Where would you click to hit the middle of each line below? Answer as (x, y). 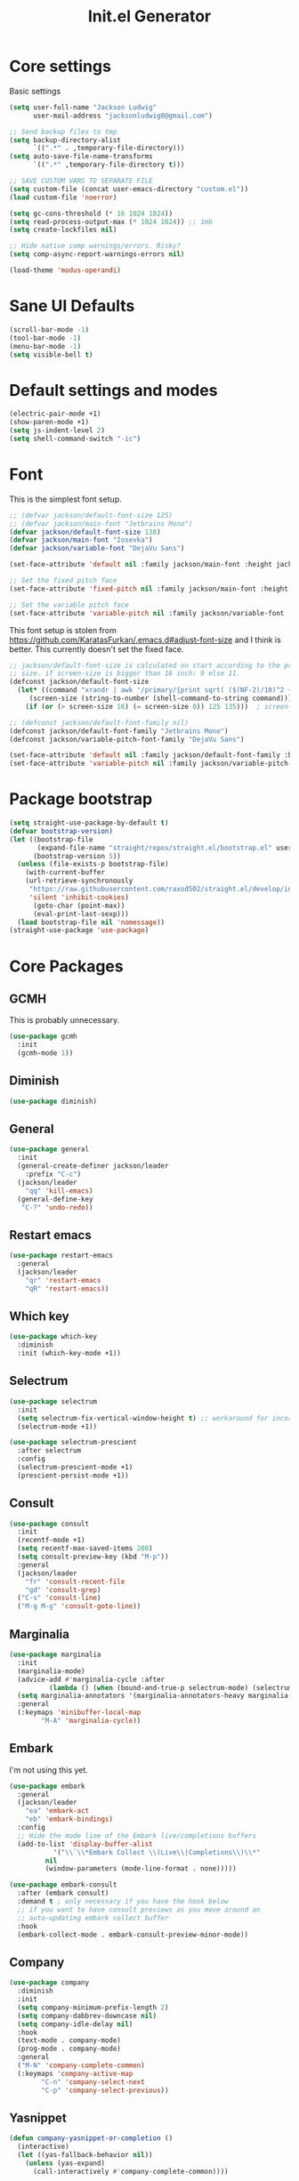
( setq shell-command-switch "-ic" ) (75, 439)
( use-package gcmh (43, 1037)
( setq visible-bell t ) (51, 354)
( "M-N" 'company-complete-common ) (81, 2065)
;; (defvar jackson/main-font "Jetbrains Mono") (101, 523)
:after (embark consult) (63, 1893)
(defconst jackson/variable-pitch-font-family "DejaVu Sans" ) (127, 739)
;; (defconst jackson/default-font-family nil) (99, 722)
